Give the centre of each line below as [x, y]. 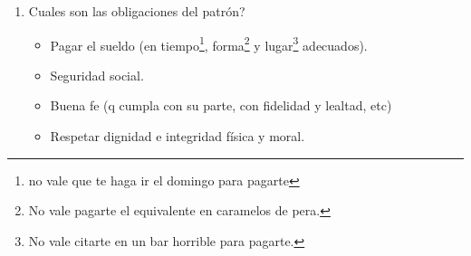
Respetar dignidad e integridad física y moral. [178, 136]
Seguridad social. [97, 75]
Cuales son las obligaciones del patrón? [137, 11]
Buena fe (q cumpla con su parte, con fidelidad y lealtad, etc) [221, 105]
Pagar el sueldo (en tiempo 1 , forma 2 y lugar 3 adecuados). [209, 43]
